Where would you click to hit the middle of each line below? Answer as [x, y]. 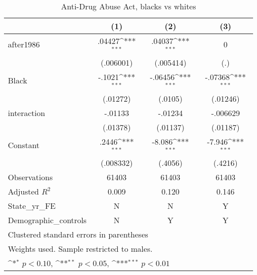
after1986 [24, 44]
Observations [30, 177]
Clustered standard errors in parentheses [78, 235]
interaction [27, 113]
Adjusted [23, 192]
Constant [24, 145]
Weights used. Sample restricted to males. [80, 249]
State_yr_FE [32, 206]
